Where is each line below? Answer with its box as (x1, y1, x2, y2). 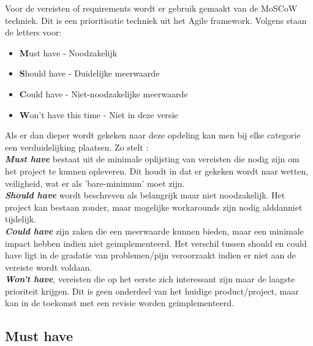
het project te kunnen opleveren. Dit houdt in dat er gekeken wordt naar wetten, (5, 164, 309, 177)
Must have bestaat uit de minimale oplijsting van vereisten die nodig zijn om (5, 152, 300, 165)
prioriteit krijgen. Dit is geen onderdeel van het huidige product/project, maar (5, 284, 299, 297)
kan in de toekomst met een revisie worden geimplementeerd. (5, 296, 234, 309)
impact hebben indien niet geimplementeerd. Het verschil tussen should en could (5, 236, 307, 249)
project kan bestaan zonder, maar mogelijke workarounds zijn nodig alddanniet (5, 200, 303, 213)
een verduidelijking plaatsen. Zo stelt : (5, 140, 149, 153)
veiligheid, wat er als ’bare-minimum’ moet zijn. (5, 176, 185, 189)
